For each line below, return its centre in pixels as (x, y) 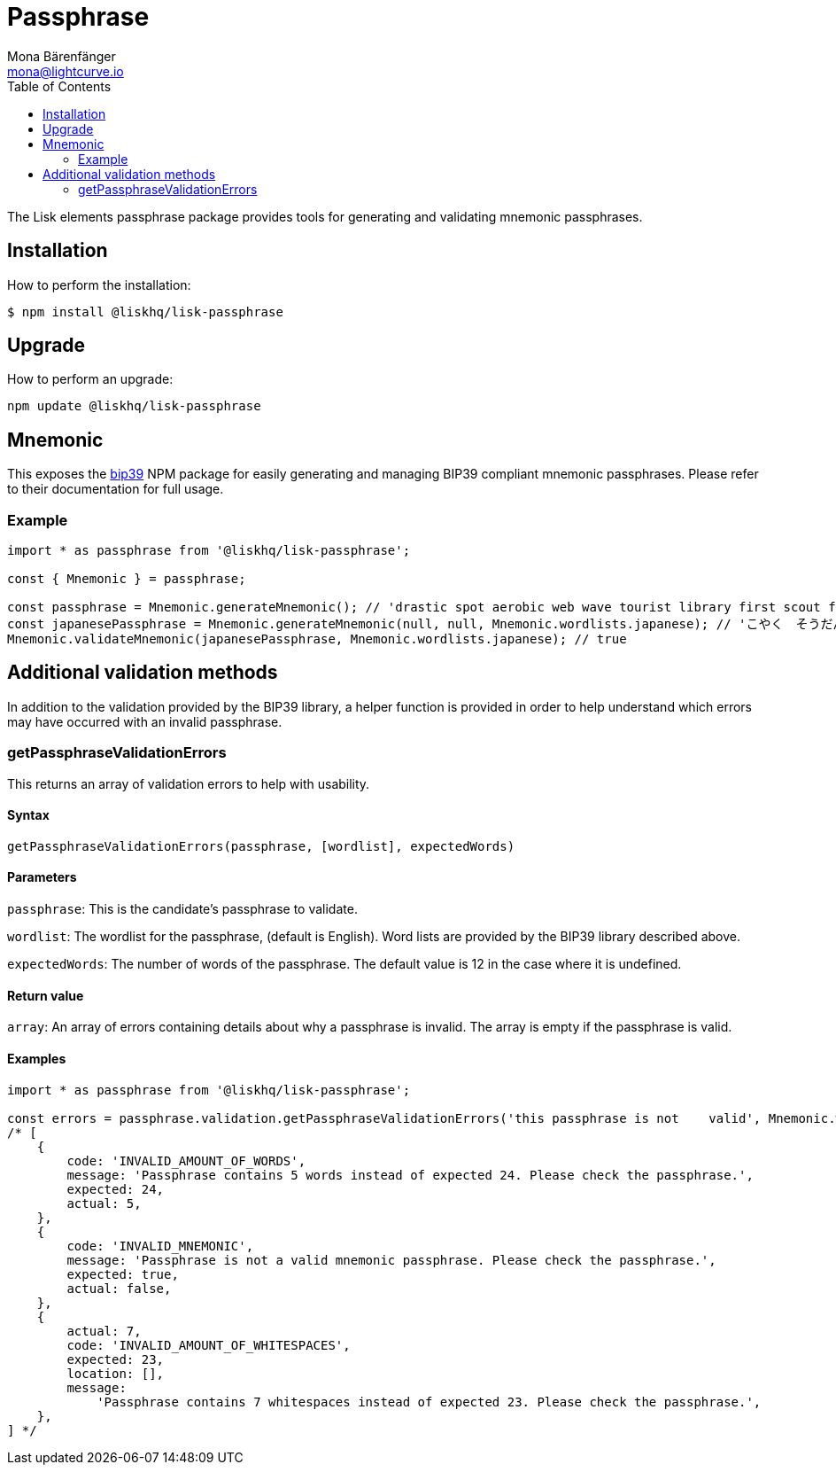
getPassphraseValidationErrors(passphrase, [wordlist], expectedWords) (261, 846)
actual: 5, (104, 1203)
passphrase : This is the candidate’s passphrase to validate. (182, 909)
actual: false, (119, 1288)
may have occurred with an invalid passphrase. (145, 721)
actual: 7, (104, 1331)
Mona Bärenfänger (62, 56)
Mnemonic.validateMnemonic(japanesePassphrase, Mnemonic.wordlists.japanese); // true (317, 639)
